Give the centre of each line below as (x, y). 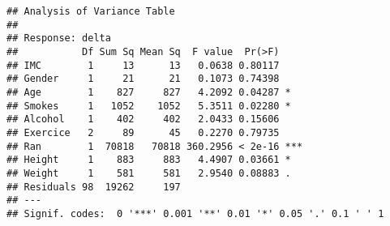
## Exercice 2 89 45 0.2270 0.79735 (143, 132)
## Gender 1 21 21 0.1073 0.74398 (143, 79)
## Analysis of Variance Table (91, 11)
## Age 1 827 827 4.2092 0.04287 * (149, 92)
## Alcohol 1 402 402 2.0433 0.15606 (143, 119)
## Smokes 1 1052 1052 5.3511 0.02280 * (149, 106)
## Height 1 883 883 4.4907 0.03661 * (149, 160)
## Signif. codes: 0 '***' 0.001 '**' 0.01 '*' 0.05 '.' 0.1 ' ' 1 (195, 213)
